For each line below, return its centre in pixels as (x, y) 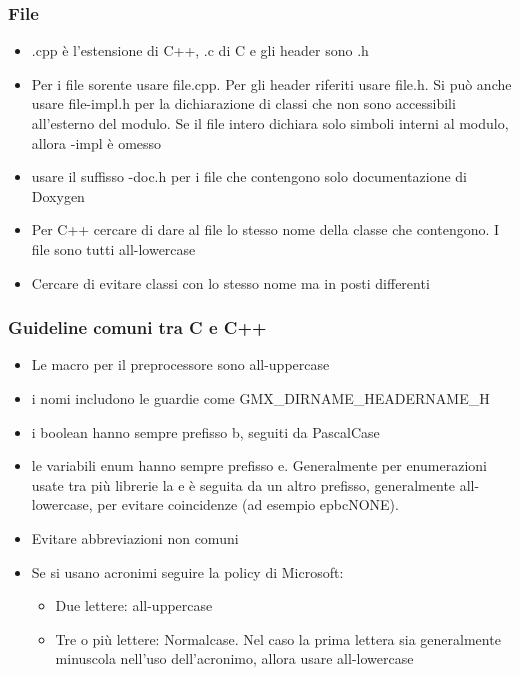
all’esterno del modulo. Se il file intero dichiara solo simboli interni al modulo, (270, 123)
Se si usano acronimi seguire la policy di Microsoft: (187, 571)
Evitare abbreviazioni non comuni (135, 537)
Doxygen (58, 195)
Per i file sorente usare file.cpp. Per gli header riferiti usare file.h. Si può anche (271, 83)
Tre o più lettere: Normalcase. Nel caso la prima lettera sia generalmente (278, 638)
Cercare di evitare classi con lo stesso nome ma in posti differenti (230, 282)
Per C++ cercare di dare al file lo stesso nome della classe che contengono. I (265, 229)
